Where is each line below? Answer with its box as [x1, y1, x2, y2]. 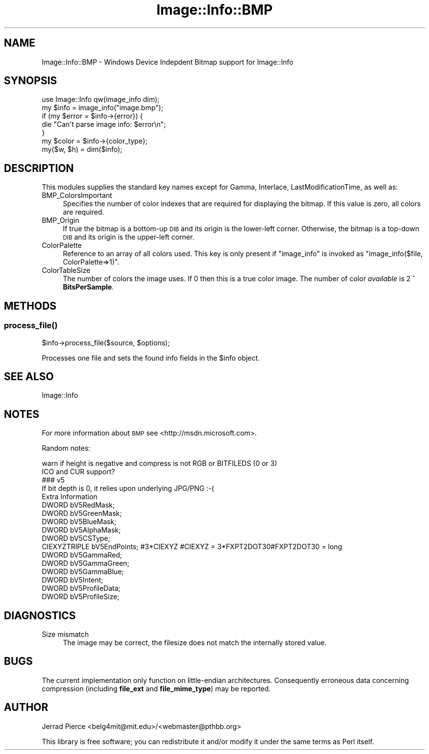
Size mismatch [42, 630, 89, 639]
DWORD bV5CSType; [42, 534, 111, 543]
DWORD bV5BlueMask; [42, 517, 117, 526]
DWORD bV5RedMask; [42, 501, 115, 510]
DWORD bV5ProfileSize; [42, 592, 119, 601]
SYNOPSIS [4, 74, 57, 87]
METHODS [4, 299, 57, 312]
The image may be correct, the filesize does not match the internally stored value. [63, 638, 327, 647]
